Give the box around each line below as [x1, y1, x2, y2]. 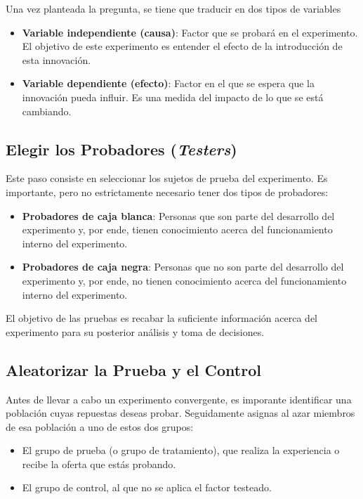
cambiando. [22, 103, 72, 118]
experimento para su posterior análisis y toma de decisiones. [6, 324, 265, 339]
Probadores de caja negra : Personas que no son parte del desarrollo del [22, 259, 344, 274]
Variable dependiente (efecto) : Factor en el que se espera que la [22, 76, 315, 91]
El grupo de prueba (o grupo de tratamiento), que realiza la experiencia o [22, 443, 340, 458]
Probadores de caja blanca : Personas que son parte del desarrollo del [22, 208, 335, 223]
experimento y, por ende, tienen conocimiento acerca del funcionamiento [22, 222, 333, 237]
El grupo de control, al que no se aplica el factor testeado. [22, 480, 272, 495]
